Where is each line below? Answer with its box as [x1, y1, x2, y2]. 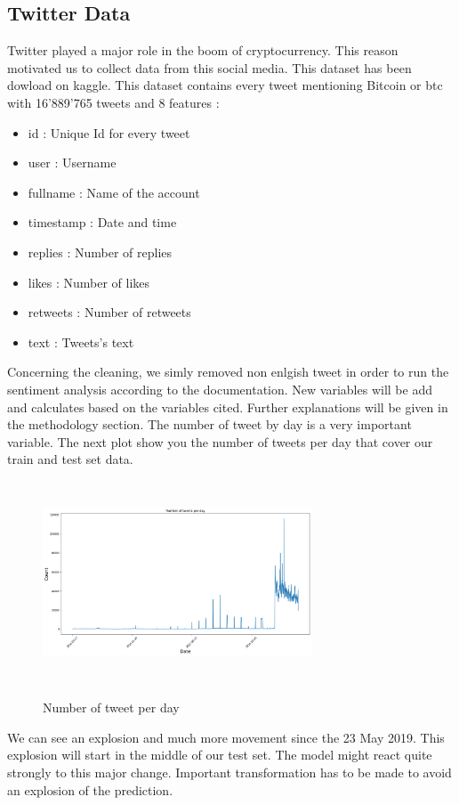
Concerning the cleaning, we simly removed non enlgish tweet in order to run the [7, 362, 449, 381]
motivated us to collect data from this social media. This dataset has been [7, 58, 412, 77]
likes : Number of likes [28, 272, 150, 291]
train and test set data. [7, 450, 133, 468]
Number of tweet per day [43, 698, 180, 717]
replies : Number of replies [28, 242, 173, 261]
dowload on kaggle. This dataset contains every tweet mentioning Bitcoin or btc [7, 76, 443, 94]
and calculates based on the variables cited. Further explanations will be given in [7, 397, 448, 416]
